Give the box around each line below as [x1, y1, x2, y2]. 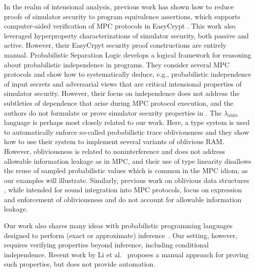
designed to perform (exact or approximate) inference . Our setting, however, [4, 230, 238, 240]
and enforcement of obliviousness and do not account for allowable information [4, 194, 242, 204]
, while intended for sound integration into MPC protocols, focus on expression [4, 184, 242, 195]
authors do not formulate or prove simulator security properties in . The [4, 107, 222, 118]
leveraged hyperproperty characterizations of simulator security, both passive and [4, 30, 249, 40]
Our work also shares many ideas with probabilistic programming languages [4, 220, 233, 231]
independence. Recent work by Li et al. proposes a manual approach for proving [4, 249, 249, 259]
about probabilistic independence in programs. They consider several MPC [4, 59, 230, 69]
